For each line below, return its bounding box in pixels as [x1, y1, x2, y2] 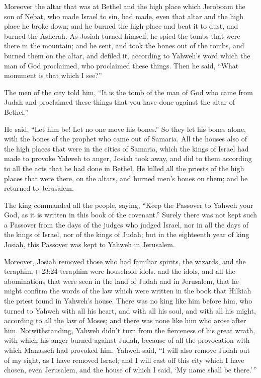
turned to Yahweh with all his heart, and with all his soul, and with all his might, [4, 305, 256, 316]
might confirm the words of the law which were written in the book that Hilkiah [4, 285, 251, 296]
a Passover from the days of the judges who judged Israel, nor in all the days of [4, 219, 249, 230]
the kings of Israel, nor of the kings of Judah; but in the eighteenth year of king [4, 229, 249, 240]
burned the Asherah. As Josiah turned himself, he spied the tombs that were [4, 30, 240, 41]
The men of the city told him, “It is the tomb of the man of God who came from [4, 87, 253, 97]
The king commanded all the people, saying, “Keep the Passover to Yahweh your [4, 199, 253, 210]
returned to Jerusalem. [4, 183, 74, 193]
